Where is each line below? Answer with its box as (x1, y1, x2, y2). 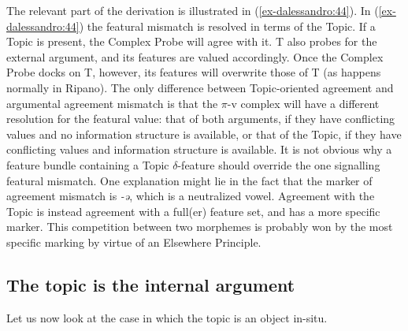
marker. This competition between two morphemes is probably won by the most (6, 218, 393, 235)
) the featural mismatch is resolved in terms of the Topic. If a (79, 17, 376, 34)
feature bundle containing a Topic (6, 156, 169, 173)
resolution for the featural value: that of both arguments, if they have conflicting (6, 110, 395, 127)
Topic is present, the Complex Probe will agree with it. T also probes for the (6, 33, 377, 50)
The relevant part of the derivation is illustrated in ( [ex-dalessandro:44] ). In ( (6, 2, 379, 18)
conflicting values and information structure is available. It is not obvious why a (6, 141, 392, 158)
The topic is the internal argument (6, 272, 295, 296)
